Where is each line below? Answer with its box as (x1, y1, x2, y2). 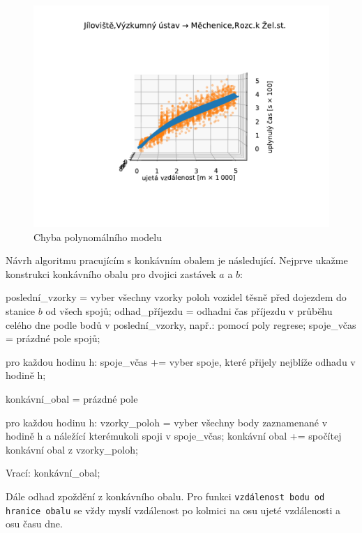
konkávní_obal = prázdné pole (6, 391, 138, 405)
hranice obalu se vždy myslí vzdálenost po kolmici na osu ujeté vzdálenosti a (6, 502, 340, 517)
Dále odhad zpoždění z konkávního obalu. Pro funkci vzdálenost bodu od (6, 488, 325, 503)
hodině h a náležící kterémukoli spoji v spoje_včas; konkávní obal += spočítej (6, 428, 342, 443)
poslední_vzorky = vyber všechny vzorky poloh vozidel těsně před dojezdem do (6, 290, 347, 304)
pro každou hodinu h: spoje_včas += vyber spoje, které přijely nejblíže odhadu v (6, 354, 356, 369)
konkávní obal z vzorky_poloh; (6, 442, 138, 456)
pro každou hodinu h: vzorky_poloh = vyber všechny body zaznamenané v (6, 415, 328, 429)
